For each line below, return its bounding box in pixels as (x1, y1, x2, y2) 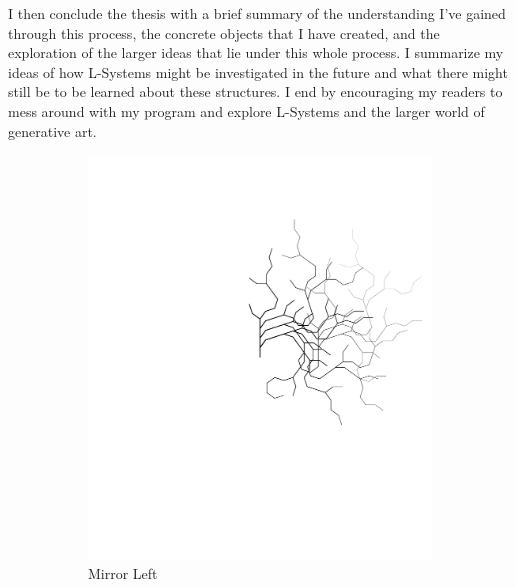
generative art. (8, 120, 97, 141)
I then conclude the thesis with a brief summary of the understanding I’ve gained (8, 3, 506, 23)
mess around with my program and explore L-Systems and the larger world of (8, 100, 485, 121)
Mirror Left (88, 563, 158, 584)
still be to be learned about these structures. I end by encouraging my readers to (8, 81, 503, 102)
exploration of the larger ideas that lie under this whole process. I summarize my (8, 42, 504, 63)
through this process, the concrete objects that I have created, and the (8, 22, 440, 43)
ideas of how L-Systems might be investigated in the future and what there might (8, 61, 508, 82)
